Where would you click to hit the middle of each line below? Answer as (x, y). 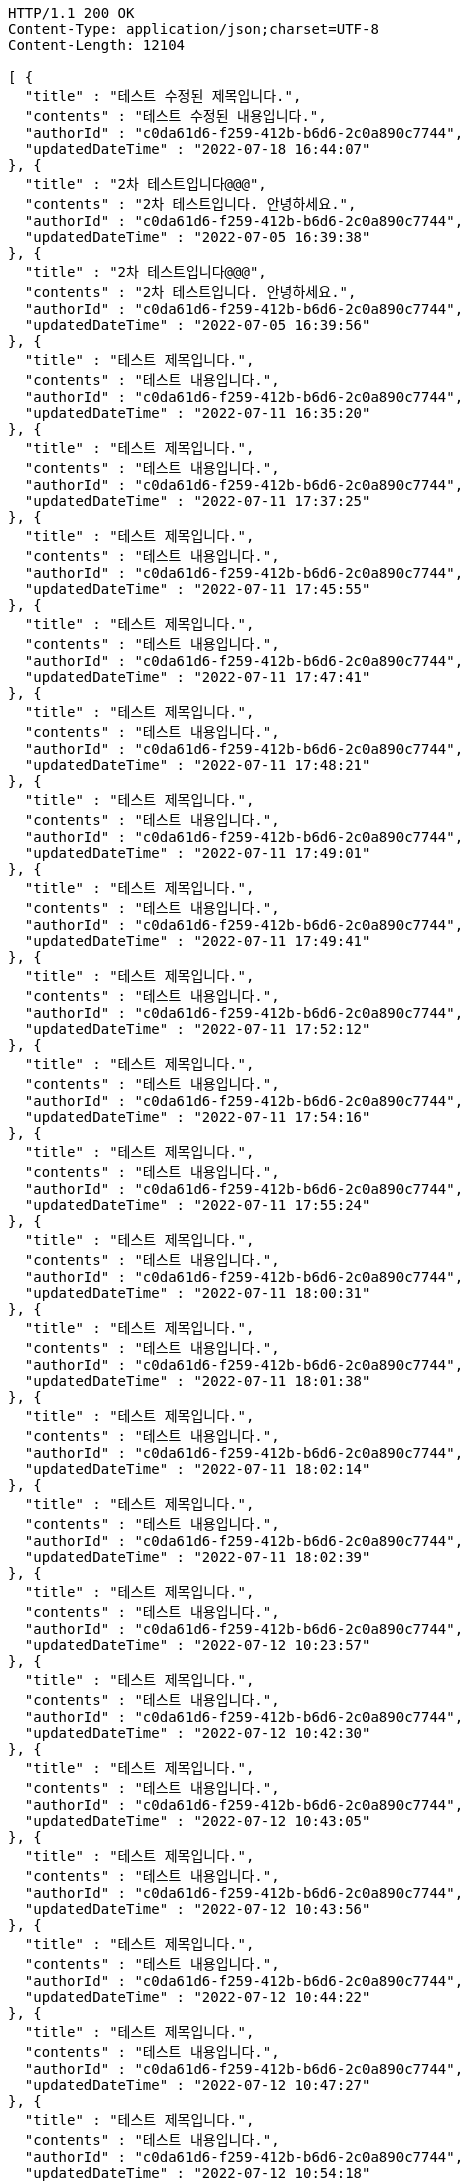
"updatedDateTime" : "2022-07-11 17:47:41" (197, 677)
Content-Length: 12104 (97, 45)
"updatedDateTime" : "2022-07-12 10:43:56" (197, 1909)
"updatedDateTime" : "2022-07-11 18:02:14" (197, 1469)
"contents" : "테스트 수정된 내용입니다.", (175, 116)
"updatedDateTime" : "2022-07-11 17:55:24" (197, 1205)
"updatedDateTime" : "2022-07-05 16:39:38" (197, 237)
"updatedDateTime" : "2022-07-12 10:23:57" (197, 1645)
